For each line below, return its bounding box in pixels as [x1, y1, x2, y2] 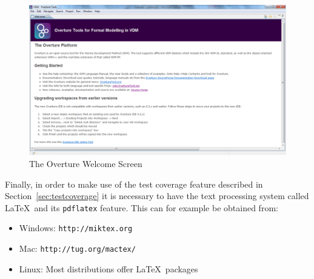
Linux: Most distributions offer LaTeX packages [19, 262, 198, 275]
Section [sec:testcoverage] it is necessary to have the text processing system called [5, 189, 309, 202]
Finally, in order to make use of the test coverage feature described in [5, 177, 263, 190]
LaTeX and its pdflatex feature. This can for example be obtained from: [5, 201, 278, 214]
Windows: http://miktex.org [19, 222, 133, 234]
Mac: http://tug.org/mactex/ [19, 242, 136, 255]
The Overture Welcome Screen [29, 157, 142, 170]
